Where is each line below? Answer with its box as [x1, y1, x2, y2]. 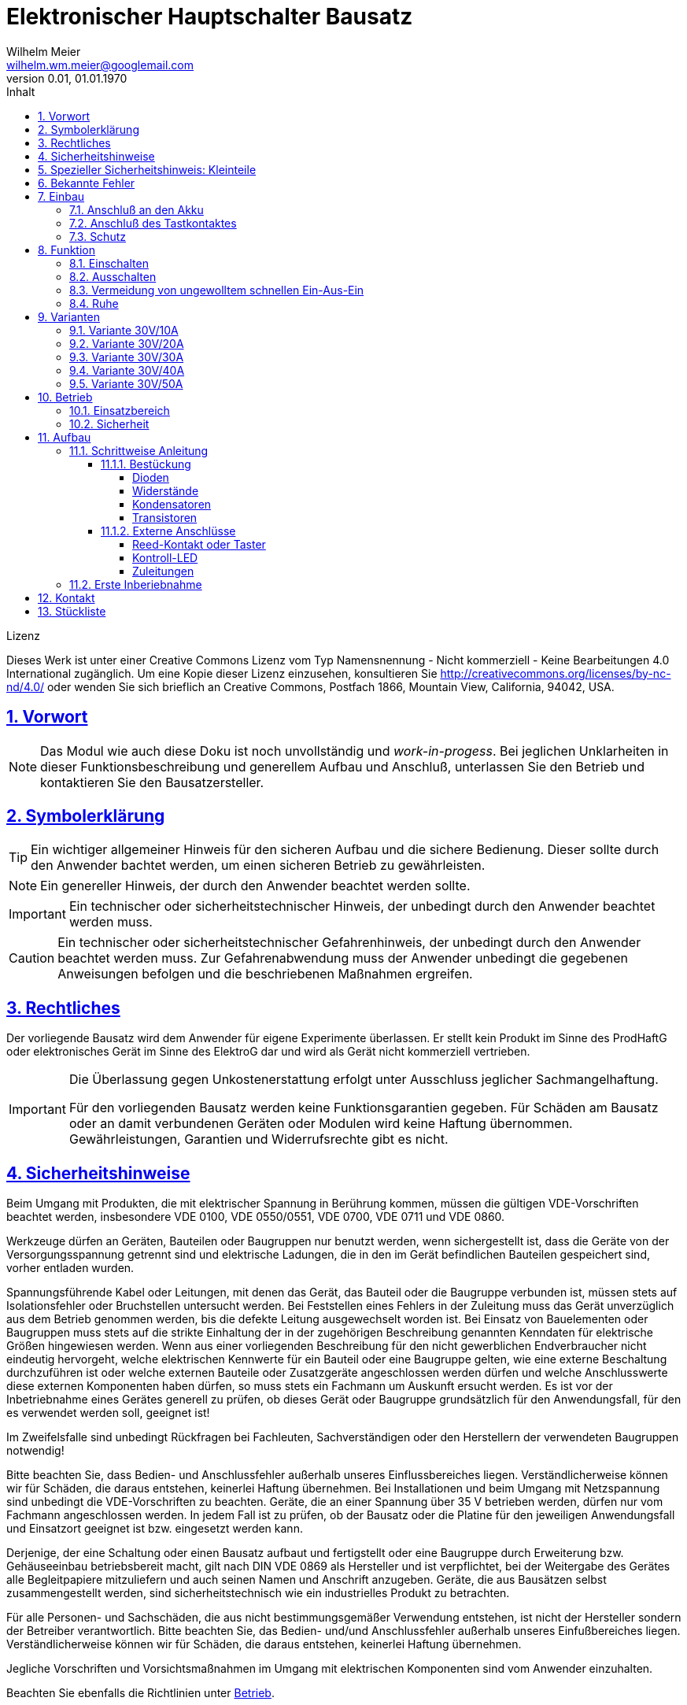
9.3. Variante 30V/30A [69, 350, 184, 364]
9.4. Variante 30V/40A [69, 363, 185, 377]
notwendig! [6, 1444, 65, 1458]
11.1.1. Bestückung [101, 457, 191, 471]
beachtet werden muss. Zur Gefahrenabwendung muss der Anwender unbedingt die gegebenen [57, 950, 628, 967]
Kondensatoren [132, 497, 212, 511]
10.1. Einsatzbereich [69, 403, 170, 417]
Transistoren [132, 510, 198, 524]
